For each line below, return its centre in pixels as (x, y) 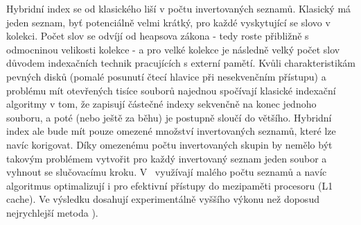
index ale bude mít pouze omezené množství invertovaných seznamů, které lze (171, 131)
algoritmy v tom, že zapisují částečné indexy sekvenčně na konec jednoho (161, 104)
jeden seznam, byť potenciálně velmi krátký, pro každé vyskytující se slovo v (168, 22)
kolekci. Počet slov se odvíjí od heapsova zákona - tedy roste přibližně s (158, 36)
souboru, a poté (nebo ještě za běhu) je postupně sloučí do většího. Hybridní (169, 117)
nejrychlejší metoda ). (52, 212)
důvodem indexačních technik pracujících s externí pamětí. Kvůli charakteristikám (181, 63)
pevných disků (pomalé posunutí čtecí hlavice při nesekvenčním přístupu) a (166, 76)
